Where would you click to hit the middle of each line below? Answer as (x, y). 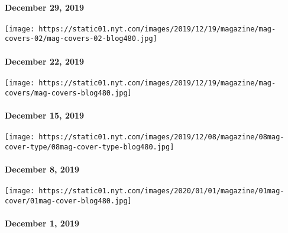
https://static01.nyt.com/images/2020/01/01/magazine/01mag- (161, 191)
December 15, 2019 (45, 115)
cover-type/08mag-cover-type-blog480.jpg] (90, 147)
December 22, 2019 (45, 61)
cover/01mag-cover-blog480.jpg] (68, 201)
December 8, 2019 (42, 169)
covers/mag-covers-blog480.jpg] (68, 93)
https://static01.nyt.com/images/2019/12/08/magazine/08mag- (161, 137)
